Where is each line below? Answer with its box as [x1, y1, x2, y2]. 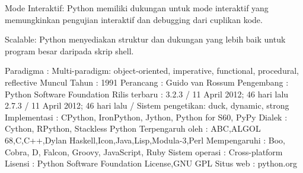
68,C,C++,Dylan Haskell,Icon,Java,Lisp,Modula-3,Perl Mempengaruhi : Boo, [5, 133, 285, 146]
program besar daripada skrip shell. [5, 44, 134, 57]
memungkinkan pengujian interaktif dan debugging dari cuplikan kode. [5, 13, 263, 25]
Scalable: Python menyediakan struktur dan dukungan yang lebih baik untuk [5, 33, 286, 45]
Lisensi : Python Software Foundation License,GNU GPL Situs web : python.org [5, 157, 297, 169]
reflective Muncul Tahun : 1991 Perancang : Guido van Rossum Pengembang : [5, 76, 289, 88]
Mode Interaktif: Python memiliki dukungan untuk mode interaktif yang [5, 2, 269, 14]
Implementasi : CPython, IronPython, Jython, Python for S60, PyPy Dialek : [5, 110, 288, 123]
